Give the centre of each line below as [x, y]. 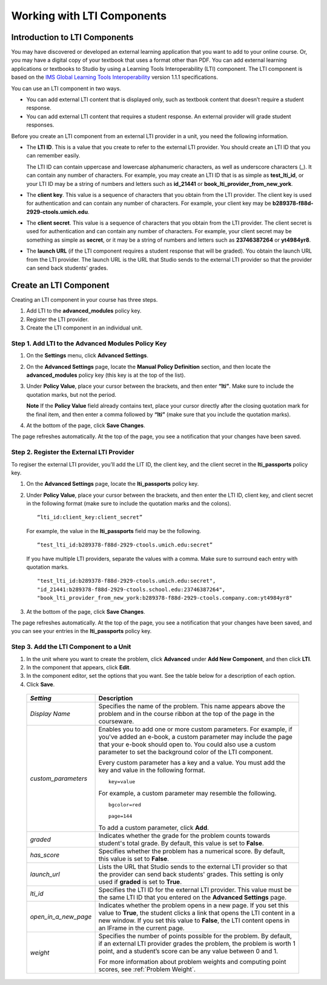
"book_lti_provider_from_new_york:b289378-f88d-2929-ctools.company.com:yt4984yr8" [165, 598]
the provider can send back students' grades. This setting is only [191, 874]
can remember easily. [53, 156]
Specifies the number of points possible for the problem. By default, [195, 936]
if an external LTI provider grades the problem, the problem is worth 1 [197, 944]
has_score [45, 855]
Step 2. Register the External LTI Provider [73, 453]
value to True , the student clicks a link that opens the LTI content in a [197, 913]
